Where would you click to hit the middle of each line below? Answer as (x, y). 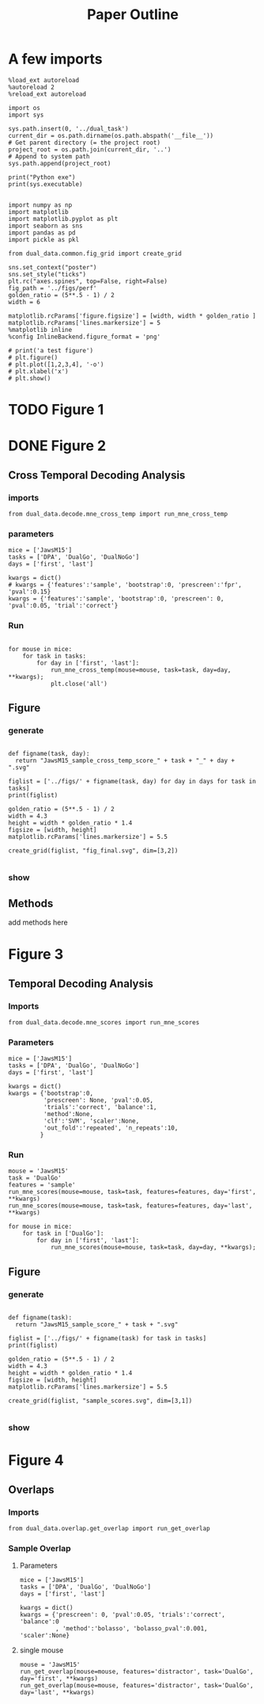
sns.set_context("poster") (53, 267)
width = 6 (25, 302)
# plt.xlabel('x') (38, 371)
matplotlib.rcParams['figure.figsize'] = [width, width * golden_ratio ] (132, 316)
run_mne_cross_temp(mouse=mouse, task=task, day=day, (141, 670)
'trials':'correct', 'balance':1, (100, 1107)
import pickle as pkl (44, 239)
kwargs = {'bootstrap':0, (51, 1094)
